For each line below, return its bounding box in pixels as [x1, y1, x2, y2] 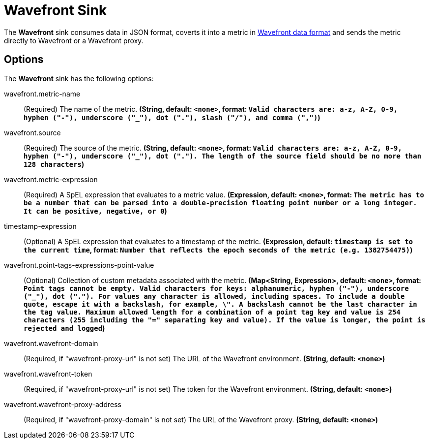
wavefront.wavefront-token [4, 369, 92, 378]
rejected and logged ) [24, 323, 105, 332]
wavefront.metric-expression [4, 175, 98, 184]
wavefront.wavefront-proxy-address [4, 400, 121, 409]
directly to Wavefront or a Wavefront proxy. [4, 36, 143, 45]
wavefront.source [4, 128, 61, 137]
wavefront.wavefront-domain [4, 339, 98, 348]
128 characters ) [24, 159, 85, 168]
